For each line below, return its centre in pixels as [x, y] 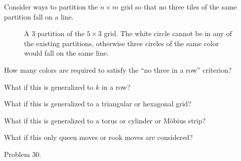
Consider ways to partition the [51, 7]
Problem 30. [23, 154]
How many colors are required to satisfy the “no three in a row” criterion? [118, 69]
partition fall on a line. [39, 16]
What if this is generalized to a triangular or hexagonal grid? [98, 104]
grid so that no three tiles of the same [179, 7]
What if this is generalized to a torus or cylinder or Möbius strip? [105, 120]
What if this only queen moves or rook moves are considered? [98, 137]
